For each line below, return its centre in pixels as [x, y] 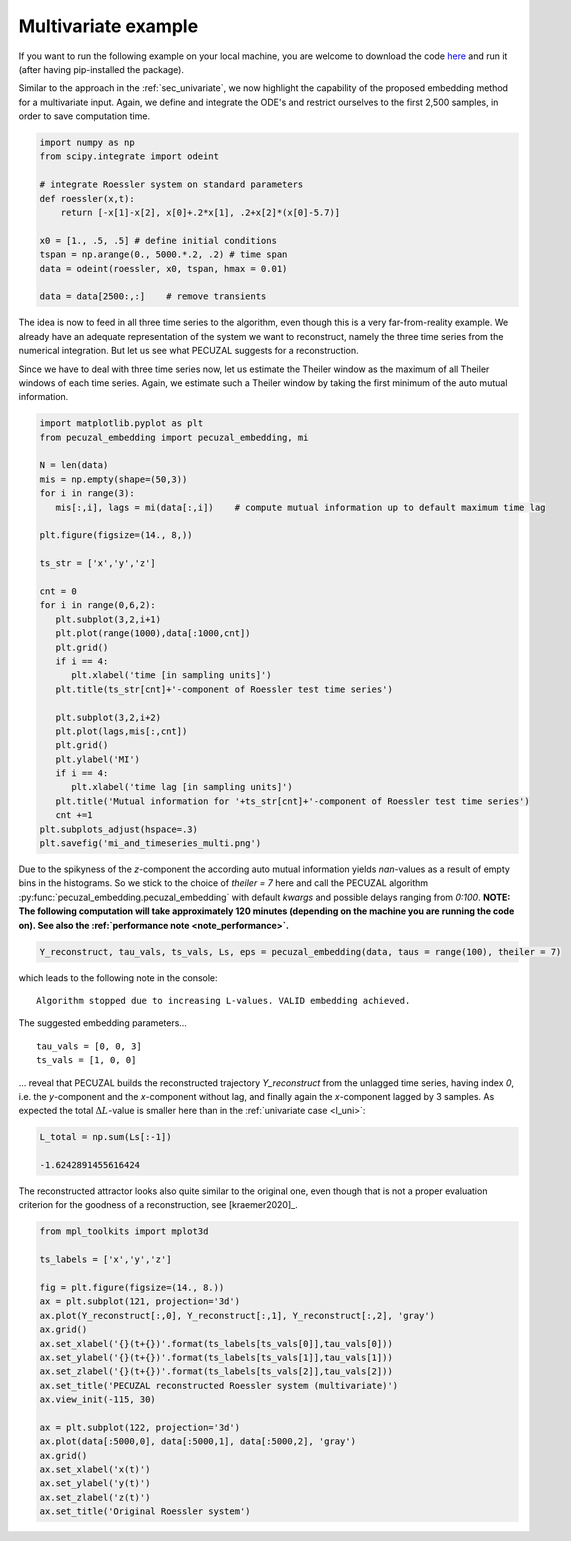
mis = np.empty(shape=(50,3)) [113, 479]
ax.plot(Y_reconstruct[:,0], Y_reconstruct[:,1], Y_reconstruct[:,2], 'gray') [237, 1315]
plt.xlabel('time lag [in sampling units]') [182, 787]
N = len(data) [74, 465]
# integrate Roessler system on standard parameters [171, 184]
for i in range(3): [87, 493]
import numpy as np [87, 143]
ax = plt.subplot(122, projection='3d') [139, 1427]
